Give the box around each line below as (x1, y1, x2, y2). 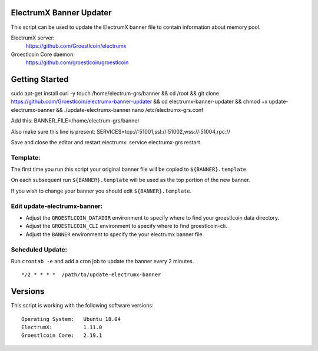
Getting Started (11, 74, 69, 84)
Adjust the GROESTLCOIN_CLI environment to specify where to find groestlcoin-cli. (25, 223, 227, 230)
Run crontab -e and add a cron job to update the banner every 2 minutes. (11, 257, 194, 264)
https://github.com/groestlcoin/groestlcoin (25, 59, 129, 66)
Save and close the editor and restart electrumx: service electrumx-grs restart (11, 138, 200, 145)
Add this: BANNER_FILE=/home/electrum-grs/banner (11, 117, 140, 124)
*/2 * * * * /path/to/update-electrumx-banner (21, 271, 161, 278)
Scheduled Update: (11, 245, 68, 253)
